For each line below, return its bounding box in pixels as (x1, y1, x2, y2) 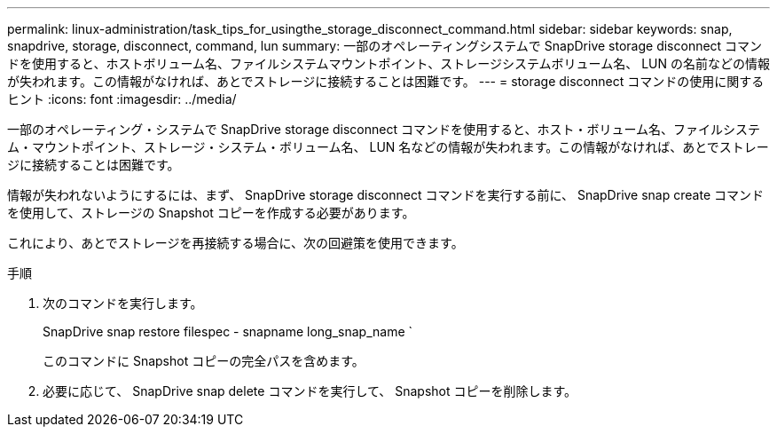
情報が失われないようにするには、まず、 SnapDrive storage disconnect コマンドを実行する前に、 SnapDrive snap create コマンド (7, 187, 764, 202)
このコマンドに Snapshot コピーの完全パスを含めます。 (43, 353, 365, 368)
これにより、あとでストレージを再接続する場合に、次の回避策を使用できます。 (7, 235, 464, 250)
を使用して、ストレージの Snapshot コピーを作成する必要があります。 (7, 205, 415, 220)
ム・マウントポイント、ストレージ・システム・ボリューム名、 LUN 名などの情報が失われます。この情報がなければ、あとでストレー (7, 139, 769, 154)
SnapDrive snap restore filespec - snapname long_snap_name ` (43, 324, 413, 339)
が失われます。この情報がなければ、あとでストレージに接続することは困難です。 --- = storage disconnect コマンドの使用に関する (7, 74, 765, 89)
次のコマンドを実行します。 (43, 296, 203, 311)
